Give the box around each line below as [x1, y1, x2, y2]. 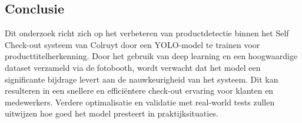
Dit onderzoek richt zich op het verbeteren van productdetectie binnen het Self [5, 27, 289, 39]
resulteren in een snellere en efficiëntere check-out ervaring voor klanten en [5, 84, 274, 97]
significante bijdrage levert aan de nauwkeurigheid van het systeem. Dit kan [5, 73, 278, 85]
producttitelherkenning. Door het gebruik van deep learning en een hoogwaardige [5, 50, 298, 62]
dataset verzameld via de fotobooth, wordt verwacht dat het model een [5, 61, 261, 73]
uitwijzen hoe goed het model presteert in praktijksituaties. [5, 107, 218, 119]
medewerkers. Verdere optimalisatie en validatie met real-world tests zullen [5, 95, 275, 108]
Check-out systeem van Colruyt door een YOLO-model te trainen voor [5, 38, 260, 50]
